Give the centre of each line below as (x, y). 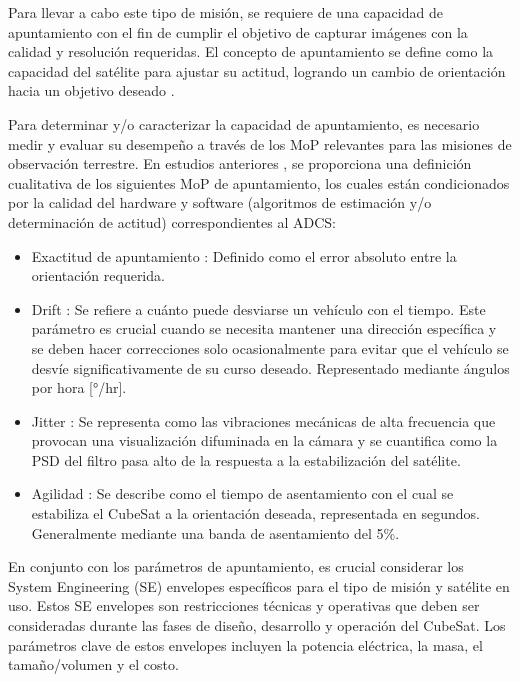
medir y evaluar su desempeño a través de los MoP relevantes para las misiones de (260, 143)
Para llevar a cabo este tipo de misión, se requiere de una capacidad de (225, 12)
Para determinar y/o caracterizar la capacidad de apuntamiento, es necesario (244, 123)
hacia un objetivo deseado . (91, 90)
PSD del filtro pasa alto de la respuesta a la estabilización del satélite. (246, 459)
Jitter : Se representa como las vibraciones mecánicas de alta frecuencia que (263, 420)
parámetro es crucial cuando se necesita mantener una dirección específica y (264, 328)
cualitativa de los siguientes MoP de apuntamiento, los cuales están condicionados (259, 182)
